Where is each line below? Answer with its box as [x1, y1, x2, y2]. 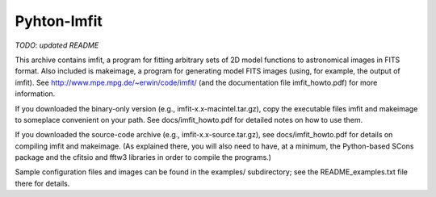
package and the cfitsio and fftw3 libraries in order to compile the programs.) [15, 153, 272, 162]
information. [15, 89, 56, 98]
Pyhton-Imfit [15, 12, 103, 30]
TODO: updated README [15, 40, 99, 50]
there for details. [15, 178, 70, 188]
